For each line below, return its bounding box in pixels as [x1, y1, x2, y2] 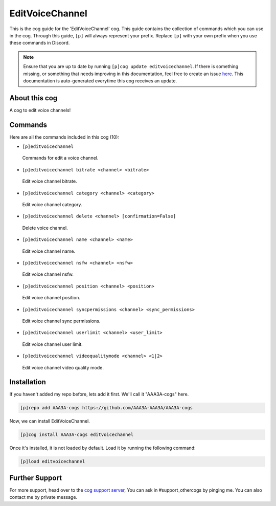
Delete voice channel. [22, 225, 68, 231]
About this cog [9, 94, 58, 102]
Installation [9, 378, 46, 386]
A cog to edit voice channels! [9, 107, 71, 113]
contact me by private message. [9, 494, 78, 500]
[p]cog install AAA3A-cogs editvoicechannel [20, 432, 134, 437]
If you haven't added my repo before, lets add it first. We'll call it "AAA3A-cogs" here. [9, 391, 189, 398]
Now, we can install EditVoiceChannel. [9, 418, 90, 424]
